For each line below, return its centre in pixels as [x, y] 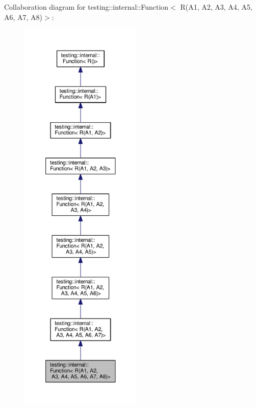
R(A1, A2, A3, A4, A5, [216, 7]
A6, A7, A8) [23, 17]
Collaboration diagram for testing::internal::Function [86, 7]
